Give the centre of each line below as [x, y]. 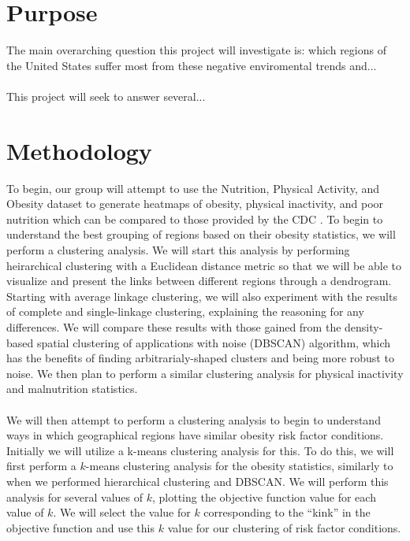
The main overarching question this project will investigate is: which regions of [196, 50]
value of [25, 512]
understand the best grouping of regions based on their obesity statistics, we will [201, 234]
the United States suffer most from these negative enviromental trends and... [192, 65]
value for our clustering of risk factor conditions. [284, 527]
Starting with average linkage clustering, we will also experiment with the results [202, 296]
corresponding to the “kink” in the [287, 512]
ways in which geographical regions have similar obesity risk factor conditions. [195, 435]
